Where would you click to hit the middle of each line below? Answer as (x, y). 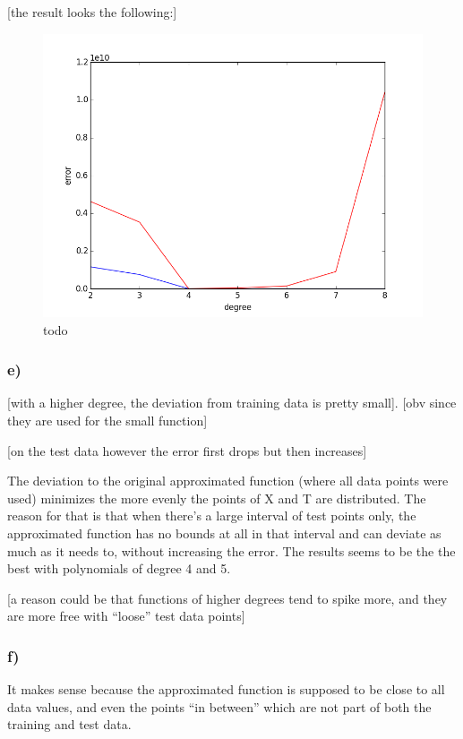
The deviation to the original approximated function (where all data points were (228, 481)
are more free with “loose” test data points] (126, 616)
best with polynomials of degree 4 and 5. (119, 568)
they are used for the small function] (107, 420)
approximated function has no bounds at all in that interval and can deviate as (224, 533)
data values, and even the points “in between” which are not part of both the (219, 706)
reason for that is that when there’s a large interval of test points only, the (212, 516)
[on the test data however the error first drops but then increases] (187, 450)
